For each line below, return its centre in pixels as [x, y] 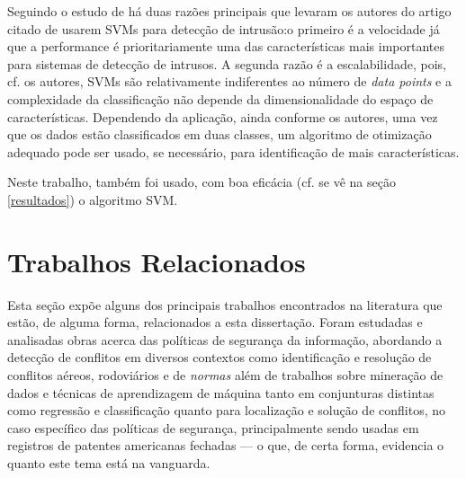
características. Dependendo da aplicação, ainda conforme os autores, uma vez [223, 116]
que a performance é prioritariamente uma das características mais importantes [226, 46]
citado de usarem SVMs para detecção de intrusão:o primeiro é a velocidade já [224, 28]
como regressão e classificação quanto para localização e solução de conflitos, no [227, 410]
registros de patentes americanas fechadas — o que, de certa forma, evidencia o [226, 445]
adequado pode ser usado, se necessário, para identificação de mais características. [233, 151]
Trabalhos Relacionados [157, 261]
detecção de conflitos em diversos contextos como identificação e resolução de [220, 357]
